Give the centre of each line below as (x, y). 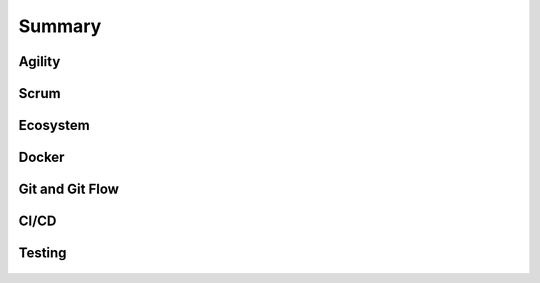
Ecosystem (54, 125)
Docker (41, 157)
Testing (42, 253)
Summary (60, 26)
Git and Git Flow (69, 189)
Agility (39, 61)
